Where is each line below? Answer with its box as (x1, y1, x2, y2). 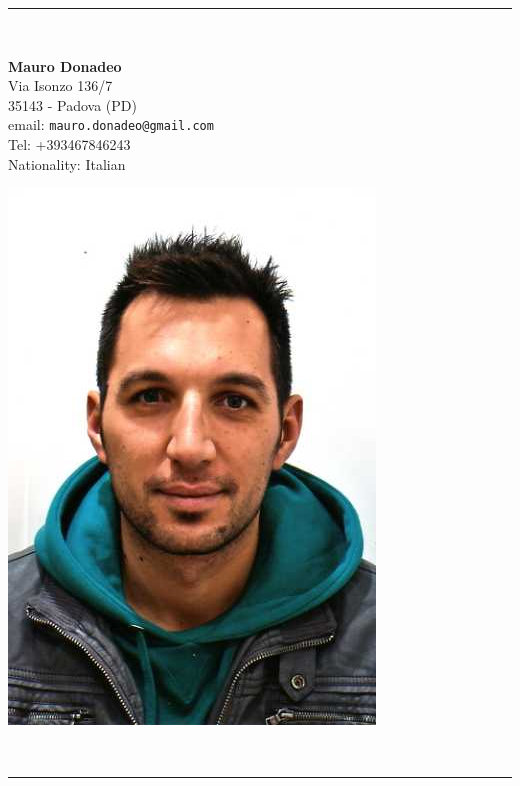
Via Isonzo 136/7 (8, 75, 113, 96)
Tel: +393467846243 (8, 134, 131, 155)
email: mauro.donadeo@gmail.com (8, 114, 214, 135)
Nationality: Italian (8, 153, 126, 174)
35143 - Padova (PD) (8, 94, 137, 115)
